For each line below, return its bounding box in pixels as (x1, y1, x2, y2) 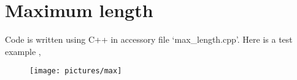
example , (5, 45, 41, 57)
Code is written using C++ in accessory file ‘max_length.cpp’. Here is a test (5, 33, 293, 46)
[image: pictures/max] (29, 67, 122, 76)
